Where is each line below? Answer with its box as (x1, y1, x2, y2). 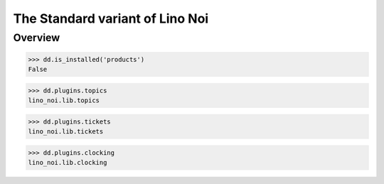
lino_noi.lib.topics (28, 97, 100, 104)
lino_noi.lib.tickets (28, 128, 104, 136)
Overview (13, 31, 60, 44)
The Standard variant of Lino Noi (13, 11, 209, 26)
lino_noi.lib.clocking (28, 158, 107, 167)
